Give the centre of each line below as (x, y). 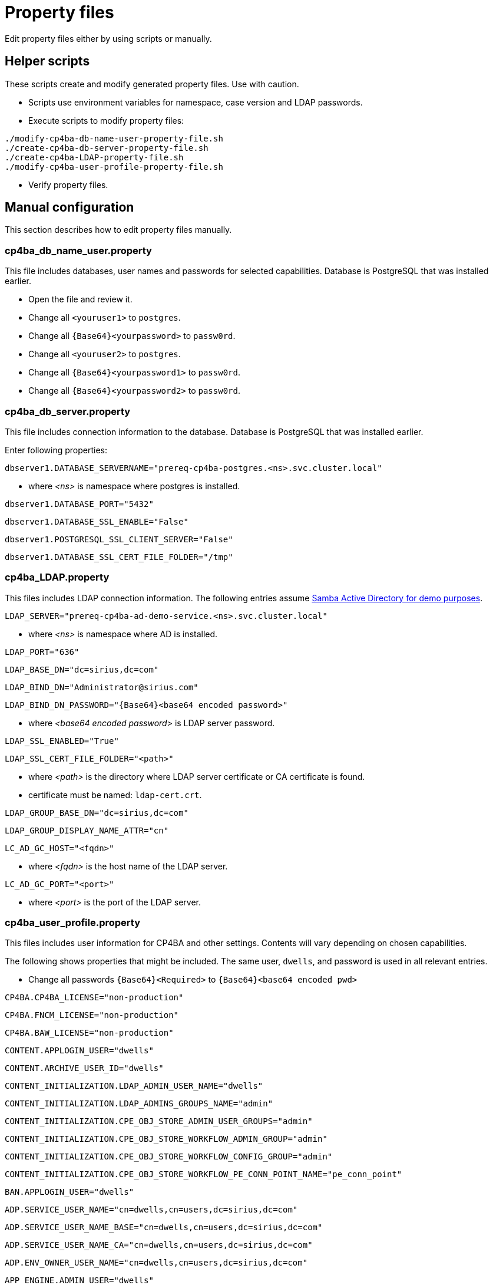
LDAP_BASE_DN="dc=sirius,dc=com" (82, 669)
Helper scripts (47, 61)
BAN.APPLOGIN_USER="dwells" (70, 1192)
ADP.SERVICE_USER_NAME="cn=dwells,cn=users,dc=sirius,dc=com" (151, 1210)
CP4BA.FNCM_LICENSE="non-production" (92, 1015)
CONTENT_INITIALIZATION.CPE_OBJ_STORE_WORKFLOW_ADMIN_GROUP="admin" (166, 1139)
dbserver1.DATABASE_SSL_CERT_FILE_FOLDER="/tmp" (119, 557)
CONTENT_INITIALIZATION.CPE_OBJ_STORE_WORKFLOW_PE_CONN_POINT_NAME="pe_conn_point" (204, 1174)
